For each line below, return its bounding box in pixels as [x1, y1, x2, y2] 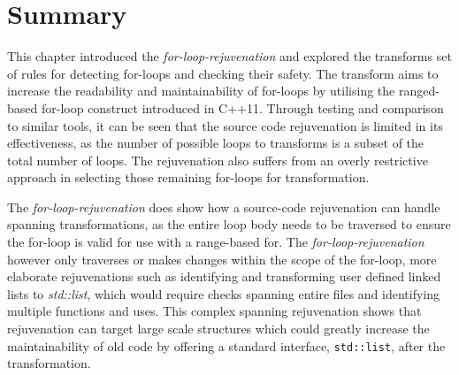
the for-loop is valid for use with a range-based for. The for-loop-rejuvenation [7, 233, 425, 251]
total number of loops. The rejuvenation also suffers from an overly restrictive [7, 150, 428, 169]
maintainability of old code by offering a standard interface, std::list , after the [7, 336, 446, 355]
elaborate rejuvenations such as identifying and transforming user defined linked [7, 267, 441, 286]
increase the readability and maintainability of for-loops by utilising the [7, 81, 395, 100]
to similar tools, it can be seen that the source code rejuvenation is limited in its [7, 116, 443, 134]
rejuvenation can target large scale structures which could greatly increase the [7, 319, 430, 338]
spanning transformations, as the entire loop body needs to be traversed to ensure [7, 215, 451, 233]
